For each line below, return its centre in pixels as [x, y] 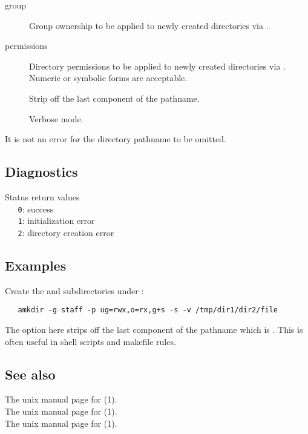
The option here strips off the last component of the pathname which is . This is [154, 329]
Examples [36, 265]
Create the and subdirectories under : [74, 290]
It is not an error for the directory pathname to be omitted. [116, 139]
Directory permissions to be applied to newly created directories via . [157, 66]
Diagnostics [41, 172]
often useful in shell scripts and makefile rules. [90, 341]
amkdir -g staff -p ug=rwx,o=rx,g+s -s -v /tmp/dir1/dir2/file [148, 310]
